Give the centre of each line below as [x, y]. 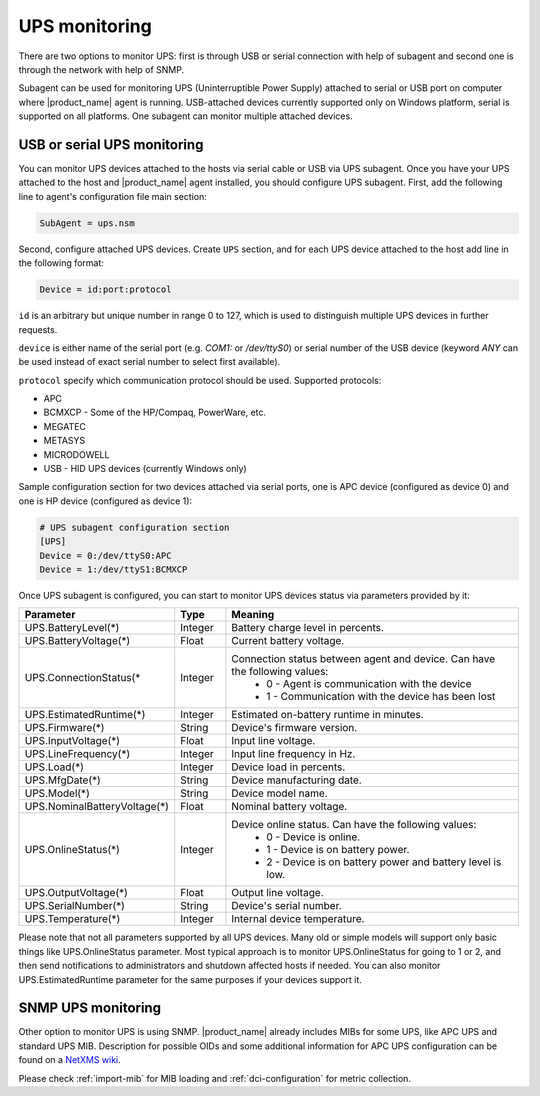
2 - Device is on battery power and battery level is [384, 862]
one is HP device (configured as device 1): [105, 501]
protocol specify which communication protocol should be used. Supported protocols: [200, 380]
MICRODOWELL [76, 454]
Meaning [253, 615]
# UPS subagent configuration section [134, 527]
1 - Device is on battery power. [338, 850]
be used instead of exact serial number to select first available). [149, 362]
